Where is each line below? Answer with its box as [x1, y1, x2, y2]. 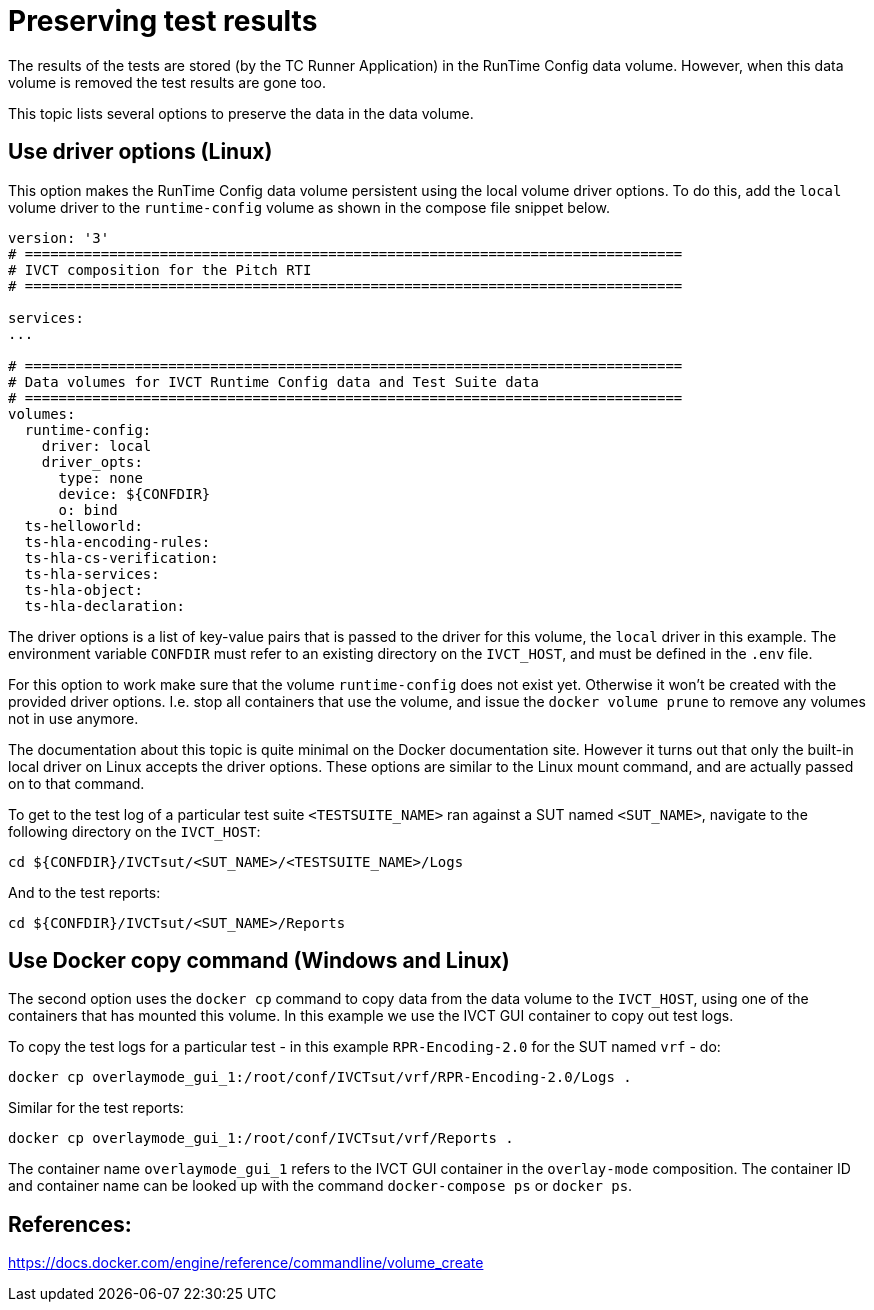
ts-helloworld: [24, 517, 143, 534]
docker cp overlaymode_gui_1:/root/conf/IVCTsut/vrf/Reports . [8, 1130, 514, 1147]
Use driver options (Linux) [8, 139, 273, 165]
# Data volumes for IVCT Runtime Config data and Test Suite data [8, 373, 540, 390]
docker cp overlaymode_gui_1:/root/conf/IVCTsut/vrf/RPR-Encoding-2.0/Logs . [8, 1069, 632, 1086]
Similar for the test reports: [8, 1099, 184, 1117]
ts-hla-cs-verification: [24, 549, 219, 566]
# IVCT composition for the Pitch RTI [8, 261, 312, 278]
